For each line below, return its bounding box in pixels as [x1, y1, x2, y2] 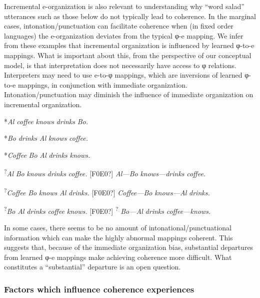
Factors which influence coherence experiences [4, 282, 194, 295]
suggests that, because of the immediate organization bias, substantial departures [4, 242, 253, 252]
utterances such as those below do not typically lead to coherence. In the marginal [4, 11, 256, 21]
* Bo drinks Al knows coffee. [4, 133, 88, 143]
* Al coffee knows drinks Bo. [4, 116, 88, 126]
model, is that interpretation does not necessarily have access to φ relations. [4, 60, 236, 70]
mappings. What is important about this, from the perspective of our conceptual [4, 50, 251, 60]
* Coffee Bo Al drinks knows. [4, 149, 90, 160]
